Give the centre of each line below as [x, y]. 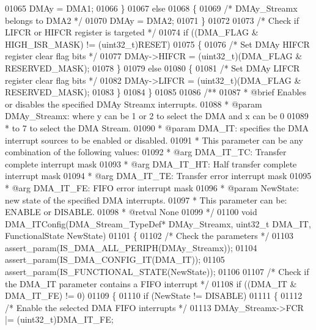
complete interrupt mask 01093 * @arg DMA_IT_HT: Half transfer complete [151, 163]
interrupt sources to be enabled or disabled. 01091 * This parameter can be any [154, 140]
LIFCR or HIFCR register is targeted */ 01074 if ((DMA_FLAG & [132, 32]
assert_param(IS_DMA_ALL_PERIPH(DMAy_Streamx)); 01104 [131, 247]
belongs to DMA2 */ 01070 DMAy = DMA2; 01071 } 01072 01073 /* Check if [152, 20]
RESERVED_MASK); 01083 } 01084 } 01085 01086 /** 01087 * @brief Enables [156, 92]
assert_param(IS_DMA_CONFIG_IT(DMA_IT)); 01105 [115, 259]
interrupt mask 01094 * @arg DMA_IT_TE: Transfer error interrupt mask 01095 [158, 176]
